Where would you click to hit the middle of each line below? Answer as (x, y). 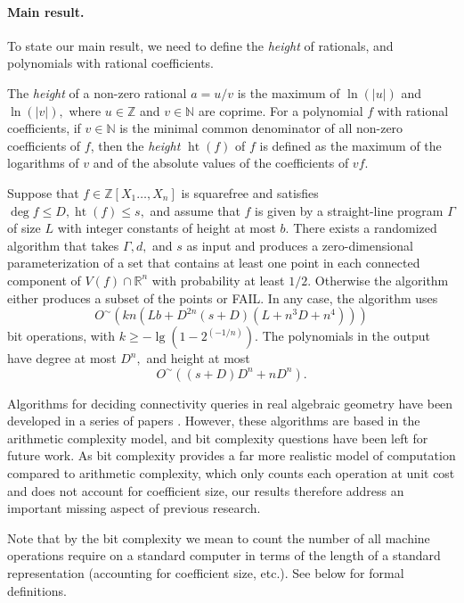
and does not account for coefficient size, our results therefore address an (206, 490)
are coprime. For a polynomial (281, 110)
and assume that (195, 210)
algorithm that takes (63, 245)
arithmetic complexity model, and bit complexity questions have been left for (218, 438)
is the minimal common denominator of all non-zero (261, 128)
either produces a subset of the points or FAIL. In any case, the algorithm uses (223, 297)
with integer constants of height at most (167, 228)
